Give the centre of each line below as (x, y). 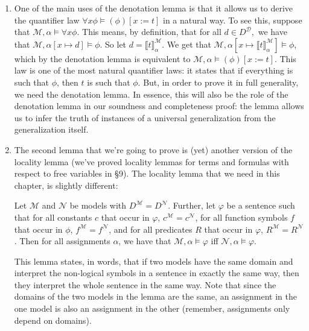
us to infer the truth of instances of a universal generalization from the (145, 117)
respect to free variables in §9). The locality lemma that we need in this (147, 173)
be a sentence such (261, 205)
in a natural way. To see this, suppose (233, 20)
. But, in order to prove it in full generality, (218, 82)
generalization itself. (51, 129)
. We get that (186, 44)
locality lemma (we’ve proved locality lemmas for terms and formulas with (151, 161)
